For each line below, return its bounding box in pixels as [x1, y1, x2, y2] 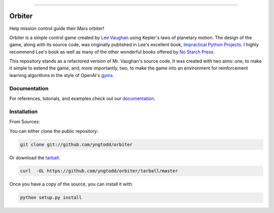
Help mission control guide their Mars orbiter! [9, 25, 105, 31]
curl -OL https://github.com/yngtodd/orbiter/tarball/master [20, 168, 178, 174]
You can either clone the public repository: [9, 128, 98, 134]
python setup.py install [20, 195, 82, 200]
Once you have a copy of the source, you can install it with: [9, 181, 133, 187]
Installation [9, 108, 38, 115]
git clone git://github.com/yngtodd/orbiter [20, 141, 133, 147]
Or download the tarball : [9, 155, 60, 161]
